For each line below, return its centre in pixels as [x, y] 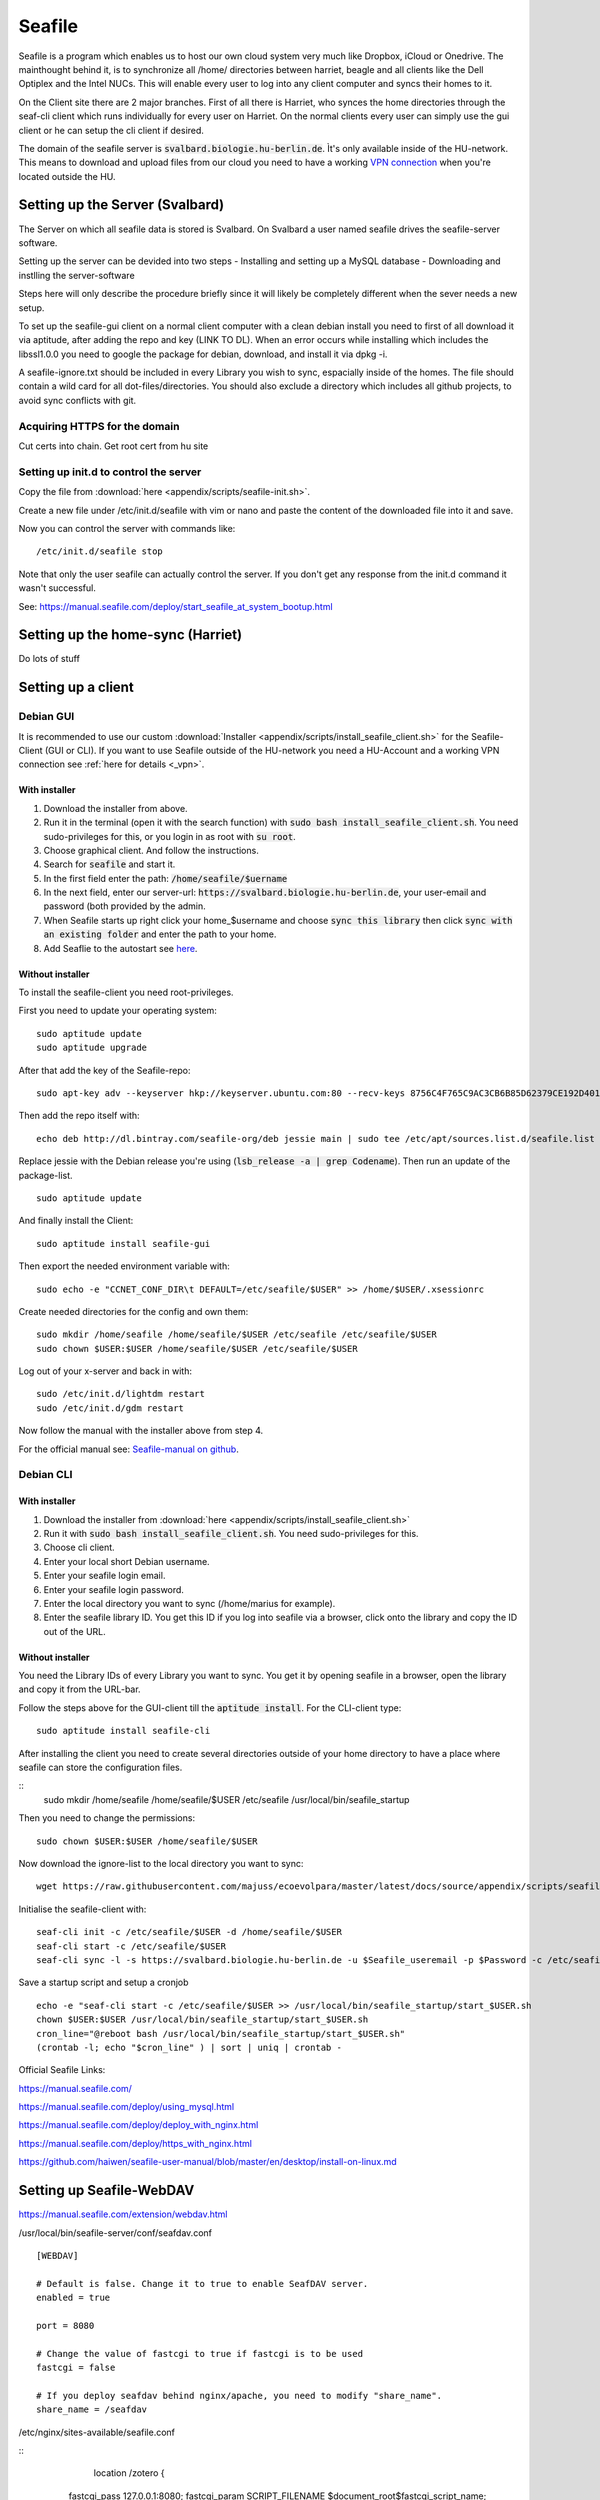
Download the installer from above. [116, 808]
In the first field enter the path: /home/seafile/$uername [165, 878]
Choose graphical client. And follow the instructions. [151, 850]
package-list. [46, 1175]
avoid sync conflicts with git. [77, 400]
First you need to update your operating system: [117, 1011]
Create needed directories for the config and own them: [133, 1311]
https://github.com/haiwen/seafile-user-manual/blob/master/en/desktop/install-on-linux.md [207, 2162]
